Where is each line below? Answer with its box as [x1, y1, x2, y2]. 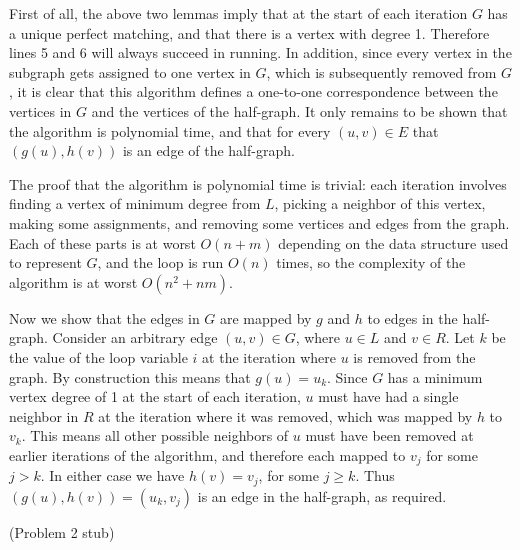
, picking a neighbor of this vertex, [274, 193, 486, 214]
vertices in [9, 100, 72, 121]
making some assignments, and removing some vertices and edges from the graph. [9, 212, 510, 233]
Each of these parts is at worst [9, 232, 196, 253]
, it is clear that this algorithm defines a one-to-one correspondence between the [9, 81, 498, 102]
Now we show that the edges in [9, 307, 200, 328]
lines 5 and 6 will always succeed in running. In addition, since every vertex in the [9, 42, 512, 63]
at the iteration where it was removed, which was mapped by [98, 405, 473, 426]
